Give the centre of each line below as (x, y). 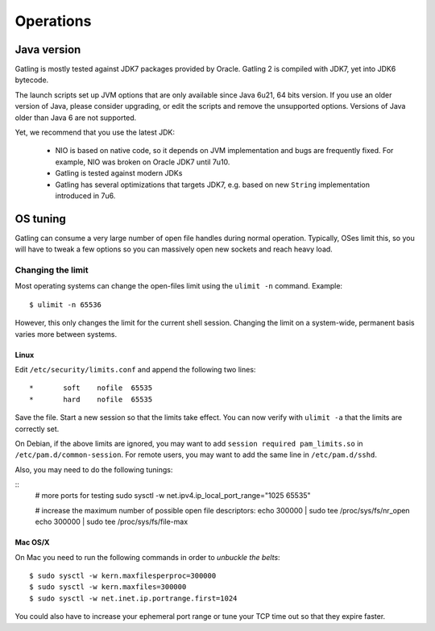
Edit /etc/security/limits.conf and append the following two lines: (135, 369)
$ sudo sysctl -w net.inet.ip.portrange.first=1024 (133, 598)
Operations (53, 21)
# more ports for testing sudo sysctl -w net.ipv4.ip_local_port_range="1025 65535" (173, 496)
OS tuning (40, 219)
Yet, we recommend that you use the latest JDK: (95, 132)
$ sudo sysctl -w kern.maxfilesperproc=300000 (123, 576)
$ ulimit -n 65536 (66, 305)
